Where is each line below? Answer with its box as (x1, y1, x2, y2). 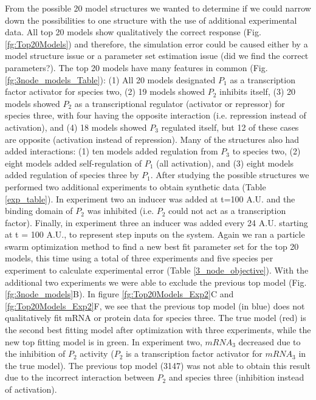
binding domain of (5, 204, 73, 217)
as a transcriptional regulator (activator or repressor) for (74, 97, 285, 109)
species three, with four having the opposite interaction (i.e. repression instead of (5, 109, 306, 122)
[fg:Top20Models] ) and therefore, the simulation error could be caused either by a (5, 37, 308, 50)
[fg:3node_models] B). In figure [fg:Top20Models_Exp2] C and (5, 288, 234, 300)
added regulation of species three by (5, 168, 139, 181)
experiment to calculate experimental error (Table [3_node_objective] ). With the (5, 264, 309, 277)
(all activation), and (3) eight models (156, 156, 294, 169)
